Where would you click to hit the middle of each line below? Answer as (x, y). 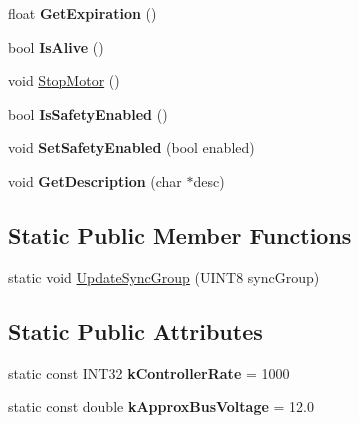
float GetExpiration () (82, 13)
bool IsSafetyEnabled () (88, 113)
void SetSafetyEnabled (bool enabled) (131, 147)
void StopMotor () (64, 80)
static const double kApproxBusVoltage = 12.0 (161, 406)
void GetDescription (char (95, 180)
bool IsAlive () (56, 46)
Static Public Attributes (135, 330)
